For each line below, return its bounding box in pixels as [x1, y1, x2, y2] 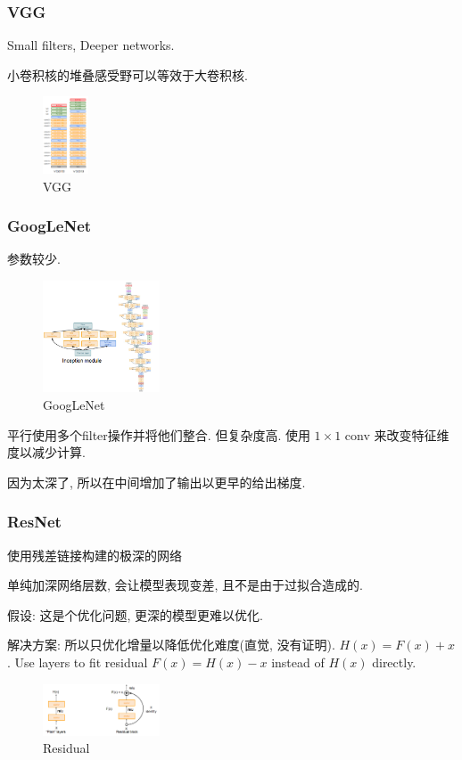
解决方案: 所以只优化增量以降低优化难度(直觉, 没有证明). [7, 635, 335, 654]
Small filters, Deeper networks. [7, 36, 175, 54]
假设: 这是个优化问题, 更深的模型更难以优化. [7, 605, 263, 624]
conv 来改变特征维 [344, 425, 450, 444]
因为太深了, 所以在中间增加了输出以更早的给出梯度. [7, 472, 306, 491]
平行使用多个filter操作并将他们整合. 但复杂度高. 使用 [7, 425, 310, 444]
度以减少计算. [7, 443, 86, 462]
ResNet [7, 511, 62, 533]
